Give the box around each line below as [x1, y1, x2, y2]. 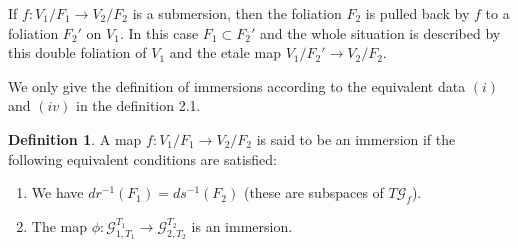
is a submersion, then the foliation [132, 3, 342, 23]
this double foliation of [8, 42, 147, 63]
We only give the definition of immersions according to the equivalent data [8, 75, 466, 96]
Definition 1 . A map [8, 128, 142, 149]
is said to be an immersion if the [256, 128, 456, 149]
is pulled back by [365, 3, 470, 23]
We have [31, 182, 84, 203]
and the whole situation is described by [259, 22, 501, 43]
